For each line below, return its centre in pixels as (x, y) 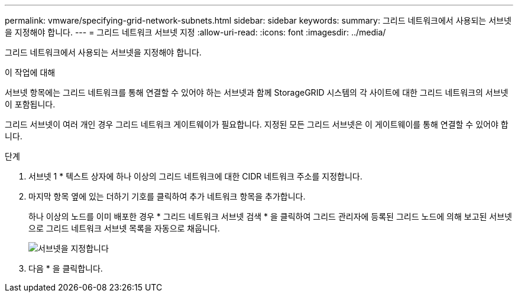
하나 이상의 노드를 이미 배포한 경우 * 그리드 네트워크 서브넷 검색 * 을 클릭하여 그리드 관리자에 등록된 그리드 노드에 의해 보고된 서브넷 (270, 216)
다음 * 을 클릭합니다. (66, 268)
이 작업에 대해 (30, 72)
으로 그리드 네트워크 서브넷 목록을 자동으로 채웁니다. (124, 228)
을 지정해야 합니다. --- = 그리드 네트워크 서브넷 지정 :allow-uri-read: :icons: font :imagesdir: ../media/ (195, 32)
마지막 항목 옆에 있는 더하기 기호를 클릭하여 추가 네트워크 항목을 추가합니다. (167, 196)
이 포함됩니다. (30, 104)
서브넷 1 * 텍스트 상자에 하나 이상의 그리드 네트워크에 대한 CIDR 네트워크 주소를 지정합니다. (195, 176)
